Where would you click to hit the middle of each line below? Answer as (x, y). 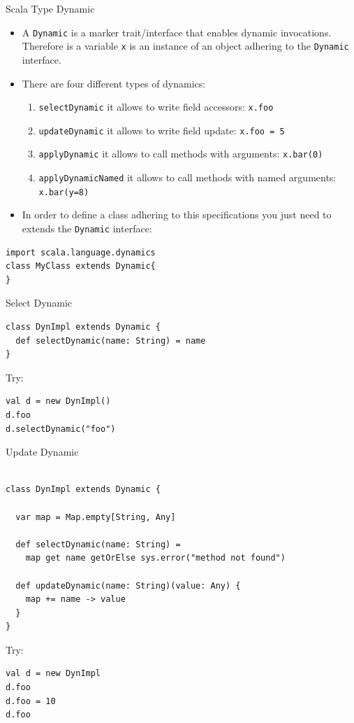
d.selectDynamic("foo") (61, 429)
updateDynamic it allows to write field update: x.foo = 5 (162, 130)
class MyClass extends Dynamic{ (81, 266)
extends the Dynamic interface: (87, 228)
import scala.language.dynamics (81, 252)
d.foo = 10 (31, 701)
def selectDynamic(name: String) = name (111, 341)
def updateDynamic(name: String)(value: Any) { (128, 585)
